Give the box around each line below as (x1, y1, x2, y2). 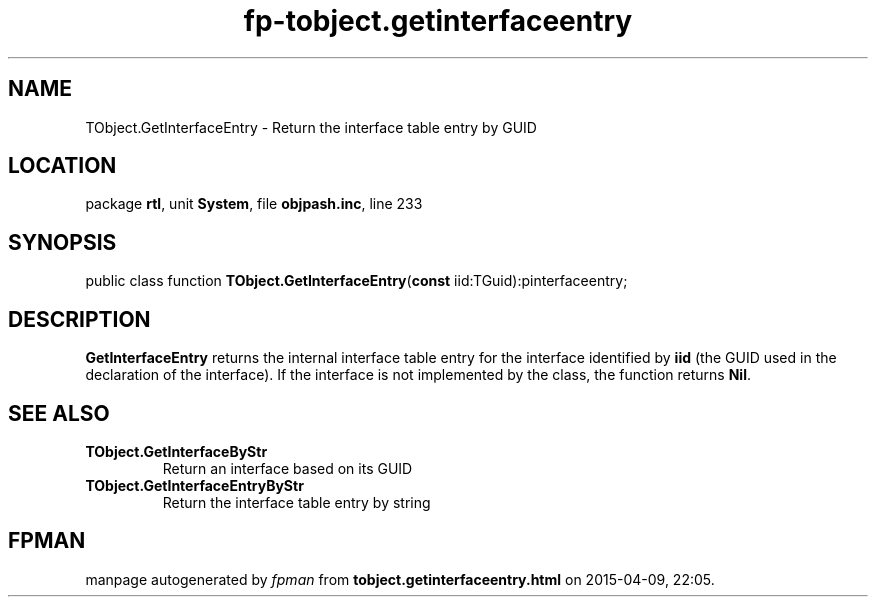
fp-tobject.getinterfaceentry (243, 4, 633, 38)
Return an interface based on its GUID (162, 459, 413, 477)
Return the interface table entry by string (162, 493, 431, 511)
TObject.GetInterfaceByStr (85, 442, 268, 460)
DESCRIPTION (8, 306, 151, 332)
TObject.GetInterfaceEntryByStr (85, 476, 304, 494)
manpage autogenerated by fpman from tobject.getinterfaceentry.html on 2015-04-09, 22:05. (85, 570, 715, 588)
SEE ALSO (8, 400, 110, 426)
